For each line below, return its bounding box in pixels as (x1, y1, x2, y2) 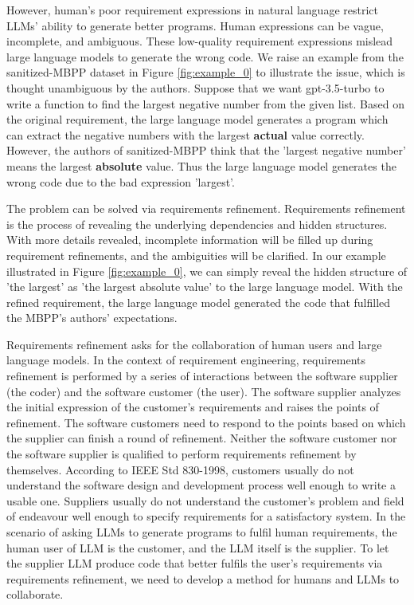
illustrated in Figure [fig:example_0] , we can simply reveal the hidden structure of (6, 262, 408, 279)
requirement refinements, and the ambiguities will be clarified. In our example (6, 246, 386, 263)
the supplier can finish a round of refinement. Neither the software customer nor (6, 430, 397, 446)
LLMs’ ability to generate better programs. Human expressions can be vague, (6, 17, 384, 33)
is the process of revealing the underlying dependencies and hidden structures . (6, 215, 388, 232)
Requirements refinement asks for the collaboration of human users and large (6, 336, 382, 352)
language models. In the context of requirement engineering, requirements (6, 352, 366, 368)
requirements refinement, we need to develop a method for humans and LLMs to (6, 570, 400, 587)
